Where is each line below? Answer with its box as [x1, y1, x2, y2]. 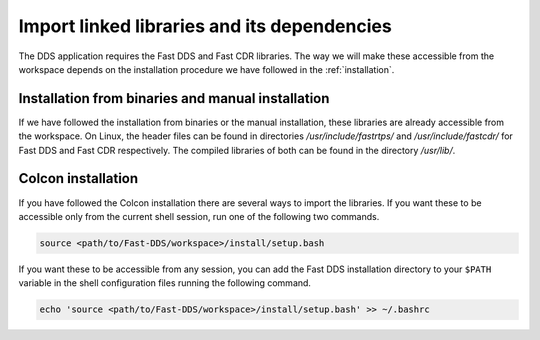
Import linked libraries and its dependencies [18, 15, 392, 37]
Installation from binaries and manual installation [18, 90, 330, 107]
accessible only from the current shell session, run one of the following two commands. [18, 210, 380, 222]
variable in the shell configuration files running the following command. [18, 277, 312, 289]
